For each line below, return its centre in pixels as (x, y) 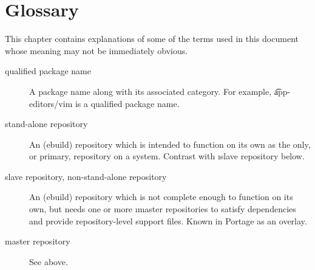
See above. (49, 261)
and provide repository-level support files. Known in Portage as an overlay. (168, 220)
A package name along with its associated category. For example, (151, 91)
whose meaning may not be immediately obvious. (97, 50)
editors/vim (51, 103)
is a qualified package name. (127, 103)
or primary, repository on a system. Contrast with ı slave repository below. (167, 156)
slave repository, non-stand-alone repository (86, 176)
